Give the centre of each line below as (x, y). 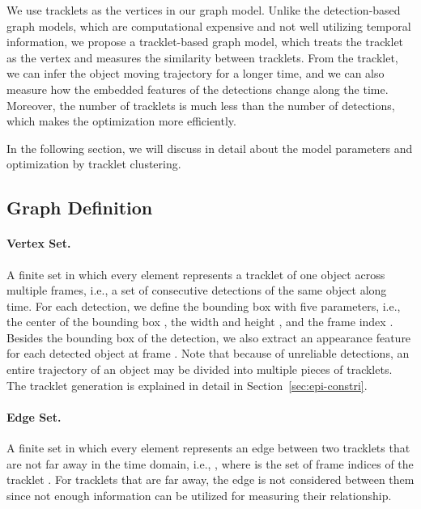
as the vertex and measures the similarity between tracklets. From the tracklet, (202, 57)
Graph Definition (80, 208)
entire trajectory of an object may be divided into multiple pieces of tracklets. (200, 369)
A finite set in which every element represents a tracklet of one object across (196, 274)
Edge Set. (34, 416)
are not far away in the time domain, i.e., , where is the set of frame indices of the (210, 463)
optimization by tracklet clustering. (94, 164)
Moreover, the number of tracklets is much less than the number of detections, (201, 105)
